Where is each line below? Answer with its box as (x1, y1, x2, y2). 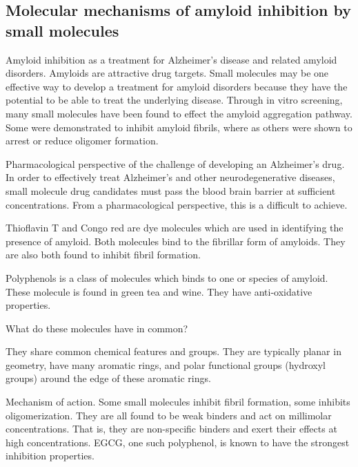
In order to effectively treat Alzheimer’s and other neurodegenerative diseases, (6, 170, 335, 184)
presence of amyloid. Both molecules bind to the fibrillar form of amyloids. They (6, 233, 346, 248)
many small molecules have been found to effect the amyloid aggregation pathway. (6, 106, 352, 120)
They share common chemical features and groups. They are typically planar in (6, 344, 341, 359)
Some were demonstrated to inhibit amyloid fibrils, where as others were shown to (6, 120, 352, 134)
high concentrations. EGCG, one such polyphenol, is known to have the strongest (6, 435, 350, 449)
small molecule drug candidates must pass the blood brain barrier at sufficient (6, 183, 336, 198)
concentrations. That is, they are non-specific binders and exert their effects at (6, 421, 337, 436)
